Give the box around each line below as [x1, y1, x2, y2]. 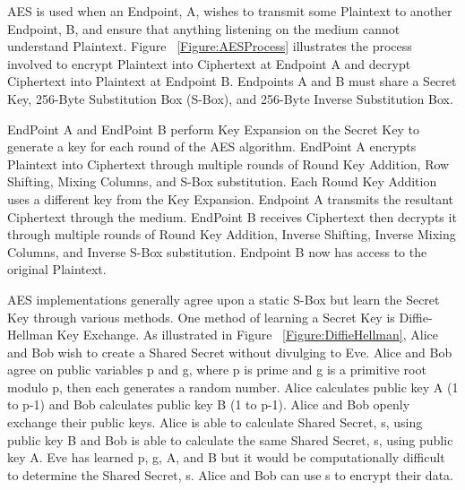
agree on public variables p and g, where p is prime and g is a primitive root [7, 360, 426, 379]
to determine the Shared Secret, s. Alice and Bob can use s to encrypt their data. [7, 465, 453, 484]
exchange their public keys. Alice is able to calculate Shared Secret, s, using [7, 413, 423, 432]
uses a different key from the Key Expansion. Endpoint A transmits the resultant [7, 189, 454, 208]
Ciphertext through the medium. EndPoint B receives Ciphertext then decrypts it [7, 207, 457, 226]
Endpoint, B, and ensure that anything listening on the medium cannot [7, 19, 400, 38]
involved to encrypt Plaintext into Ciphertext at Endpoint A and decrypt [7, 54, 411, 73]
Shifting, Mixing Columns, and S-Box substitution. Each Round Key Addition [7, 172, 437, 191]
